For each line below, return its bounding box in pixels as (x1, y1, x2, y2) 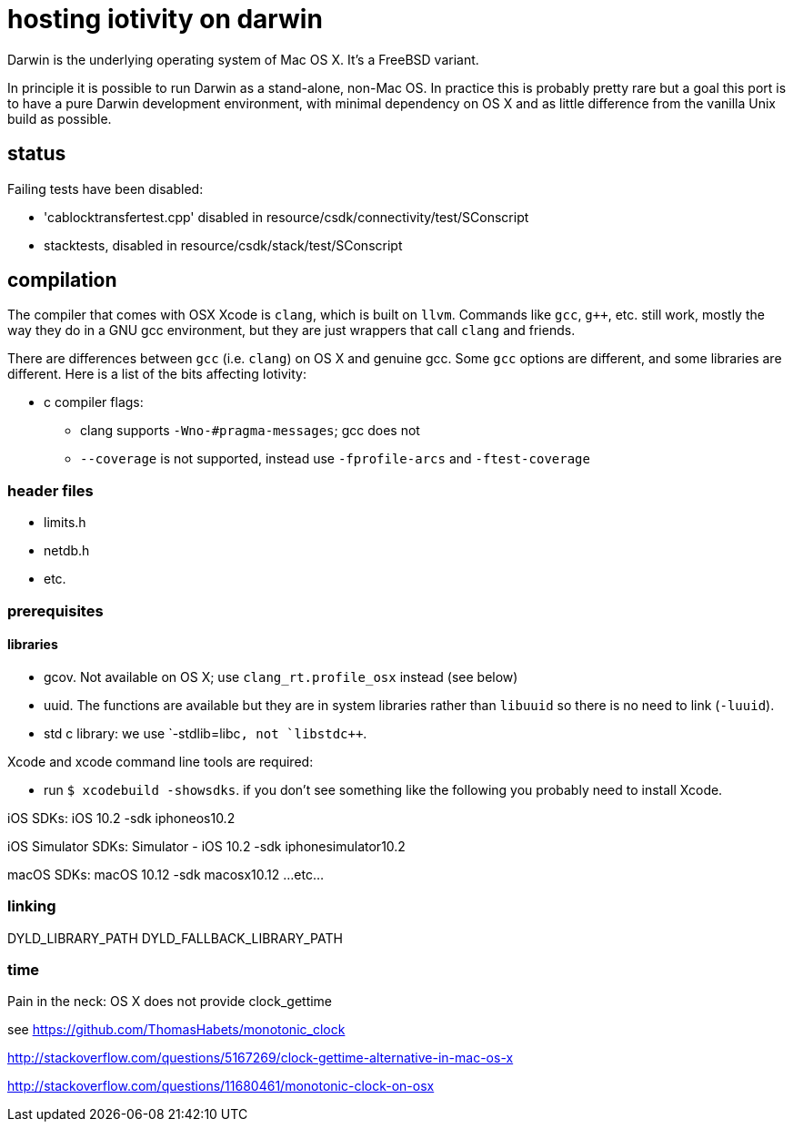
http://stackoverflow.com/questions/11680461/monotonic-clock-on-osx (7, 1078, 435, 1094)
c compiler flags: (44, 394, 144, 411)
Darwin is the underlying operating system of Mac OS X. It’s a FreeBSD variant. (7, 51, 479, 67)
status (7, 142, 66, 166)
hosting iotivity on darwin (7, 4, 323, 35)
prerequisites (7, 601, 104, 620)
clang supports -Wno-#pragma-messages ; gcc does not (80, 422, 420, 439)
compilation (7, 269, 117, 292)
